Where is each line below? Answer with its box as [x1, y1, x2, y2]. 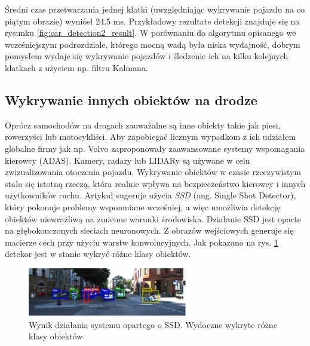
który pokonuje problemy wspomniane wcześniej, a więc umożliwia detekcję [5, 200, 281, 213]
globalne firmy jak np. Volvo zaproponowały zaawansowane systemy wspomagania [5, 142, 305, 154]
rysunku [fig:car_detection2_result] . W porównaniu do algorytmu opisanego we [5, 26, 296, 39]
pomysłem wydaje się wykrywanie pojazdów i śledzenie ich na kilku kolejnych [5, 50, 288, 62]
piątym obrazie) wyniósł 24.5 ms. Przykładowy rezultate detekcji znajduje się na [5, 14, 300, 27]
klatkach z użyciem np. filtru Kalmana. [5, 61, 148, 74]
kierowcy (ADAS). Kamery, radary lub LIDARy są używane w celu [5, 154, 250, 166]
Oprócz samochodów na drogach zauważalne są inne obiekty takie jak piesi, [5, 118, 281, 131]
